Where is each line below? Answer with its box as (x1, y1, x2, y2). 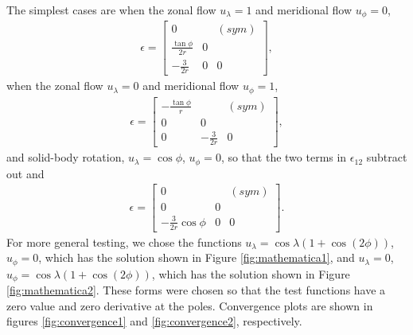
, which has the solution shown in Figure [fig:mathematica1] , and (38, 249, 355, 266)
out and (6, 165, 45, 181)
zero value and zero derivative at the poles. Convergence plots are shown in (6, 297, 373, 314)
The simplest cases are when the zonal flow (6, 2, 216, 18)
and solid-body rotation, (6, 149, 125, 166)
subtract (366, 149, 407, 166)
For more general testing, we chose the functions (6, 233, 242, 250)
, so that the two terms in (220, 149, 347, 166)
